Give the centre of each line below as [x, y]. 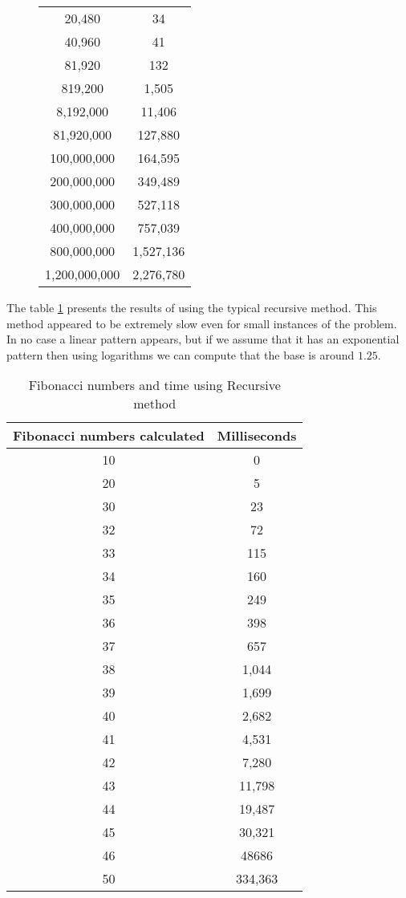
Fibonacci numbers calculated [109, 436]
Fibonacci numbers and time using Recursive [154, 385]
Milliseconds [257, 436]
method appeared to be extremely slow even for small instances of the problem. [202, 323]
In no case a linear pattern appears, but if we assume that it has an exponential [203, 339]
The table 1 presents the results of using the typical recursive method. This [192, 307]
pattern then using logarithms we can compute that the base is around [181, 354]
